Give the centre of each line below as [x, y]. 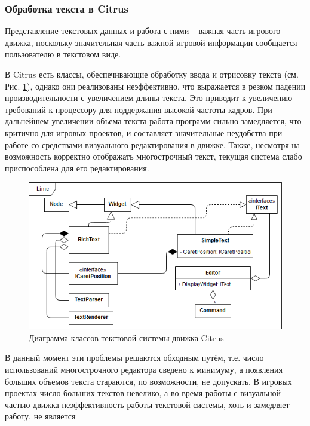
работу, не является [40, 416]
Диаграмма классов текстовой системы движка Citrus [126, 337]
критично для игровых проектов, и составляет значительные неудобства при [144, 132]
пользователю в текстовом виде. [63, 54]
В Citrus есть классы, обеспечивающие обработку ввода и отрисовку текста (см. [152, 74]
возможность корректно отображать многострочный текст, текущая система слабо [154, 156]
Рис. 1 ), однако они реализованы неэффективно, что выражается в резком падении [155, 86]
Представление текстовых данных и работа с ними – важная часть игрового [143, 31]
